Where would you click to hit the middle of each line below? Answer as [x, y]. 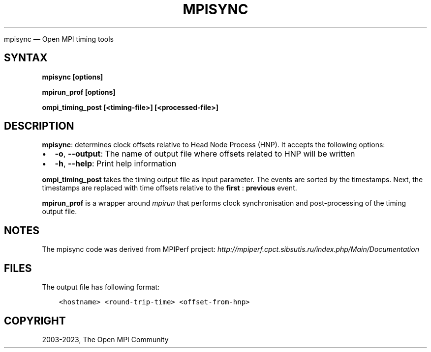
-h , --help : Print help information [116, 164]
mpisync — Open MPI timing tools [59, 39]
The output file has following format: [101, 287]
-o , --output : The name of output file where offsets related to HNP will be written [205, 154]
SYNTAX [26, 58]
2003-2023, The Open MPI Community [105, 339]
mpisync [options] [73, 77]
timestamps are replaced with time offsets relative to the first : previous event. [169, 188]
